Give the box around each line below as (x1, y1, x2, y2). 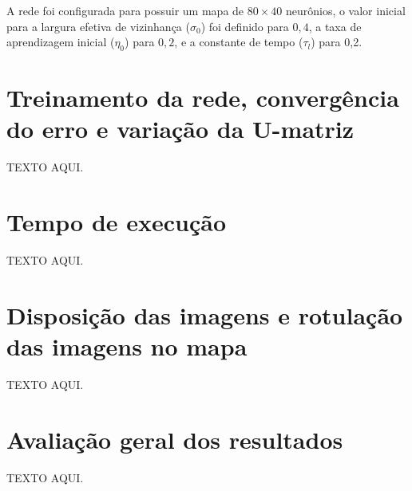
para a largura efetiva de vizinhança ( (6, 18, 190, 34)
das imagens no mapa (6, 329, 248, 362)
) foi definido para (200, 18, 289, 34)
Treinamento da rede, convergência (6, 81, 399, 114)
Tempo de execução (6, 206, 227, 238)
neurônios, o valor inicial (285, 2, 406, 18)
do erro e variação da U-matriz (6, 112, 355, 145)
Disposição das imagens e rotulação (6, 298, 403, 331)
